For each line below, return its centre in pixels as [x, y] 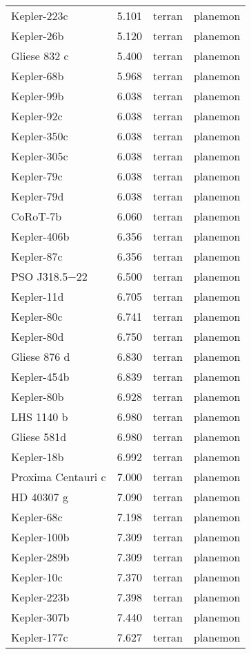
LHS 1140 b [40, 417]
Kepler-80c [37, 316]
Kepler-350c [40, 136]
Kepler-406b [40, 236]
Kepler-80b [38, 396]
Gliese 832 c [40, 56]
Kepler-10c [37, 577]
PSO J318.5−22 [49, 276]
